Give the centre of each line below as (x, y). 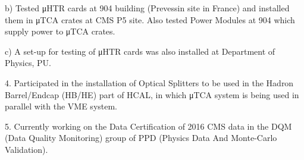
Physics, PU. (28, 63)
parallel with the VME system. (61, 106)
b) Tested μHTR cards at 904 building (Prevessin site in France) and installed (147, 8)
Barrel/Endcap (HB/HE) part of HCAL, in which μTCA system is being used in (152, 94)
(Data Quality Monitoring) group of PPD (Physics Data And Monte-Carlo (141, 138)
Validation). (26, 149)
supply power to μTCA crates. (60, 31)
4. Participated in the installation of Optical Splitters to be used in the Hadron (149, 82)
